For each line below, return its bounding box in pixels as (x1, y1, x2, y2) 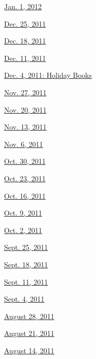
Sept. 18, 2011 (4, 259, 48, 269)
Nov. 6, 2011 (4, 138, 43, 149)
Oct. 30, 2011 (4, 156, 46, 166)
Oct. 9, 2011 (4, 207, 42, 218)
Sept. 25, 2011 (4, 242, 48, 252)
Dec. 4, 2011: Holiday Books (4, 70, 92, 80)
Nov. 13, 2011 (4, 121, 47, 132)
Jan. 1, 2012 (4, 1, 42, 11)
